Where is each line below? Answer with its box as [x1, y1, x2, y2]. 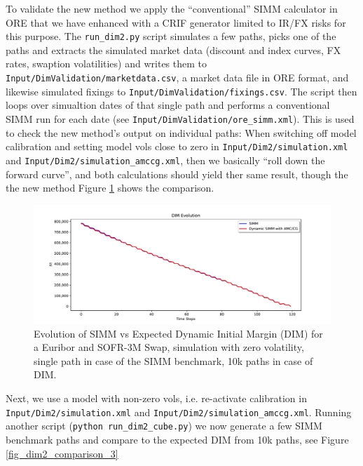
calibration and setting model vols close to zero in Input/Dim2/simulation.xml [6, 139, 348, 154]
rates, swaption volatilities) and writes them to [6, 56, 207, 71]
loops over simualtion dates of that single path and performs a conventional [6, 98, 330, 112]
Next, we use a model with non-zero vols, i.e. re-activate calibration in [6, 391, 307, 405]
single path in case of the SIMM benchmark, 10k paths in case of [34, 353, 313, 368]
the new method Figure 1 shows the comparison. [6, 180, 214, 195]
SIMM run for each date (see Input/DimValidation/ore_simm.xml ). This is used [6, 111, 355, 126]
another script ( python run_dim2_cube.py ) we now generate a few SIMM [6, 418, 322, 433]
